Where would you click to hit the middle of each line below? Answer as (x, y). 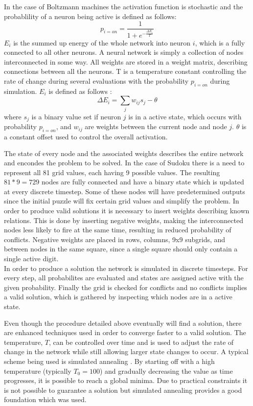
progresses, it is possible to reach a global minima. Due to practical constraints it (126, 380)
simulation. (21, 91)
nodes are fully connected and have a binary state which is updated (143, 182)
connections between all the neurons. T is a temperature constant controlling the (125, 71)
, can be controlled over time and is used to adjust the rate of (141, 342)
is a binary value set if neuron (76, 116)
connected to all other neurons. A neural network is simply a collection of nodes (124, 52)
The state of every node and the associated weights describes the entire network (124, 153)
